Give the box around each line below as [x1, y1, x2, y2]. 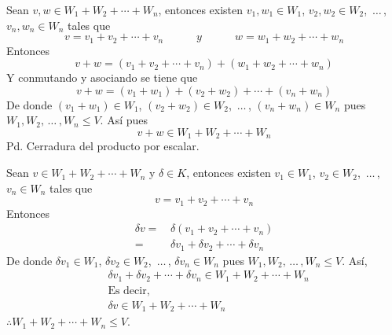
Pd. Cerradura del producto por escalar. [6, 138, 200, 154]
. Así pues [100, 112, 148, 128]
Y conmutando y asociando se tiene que [6, 69, 198, 86]
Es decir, [108, 285, 150, 296]
